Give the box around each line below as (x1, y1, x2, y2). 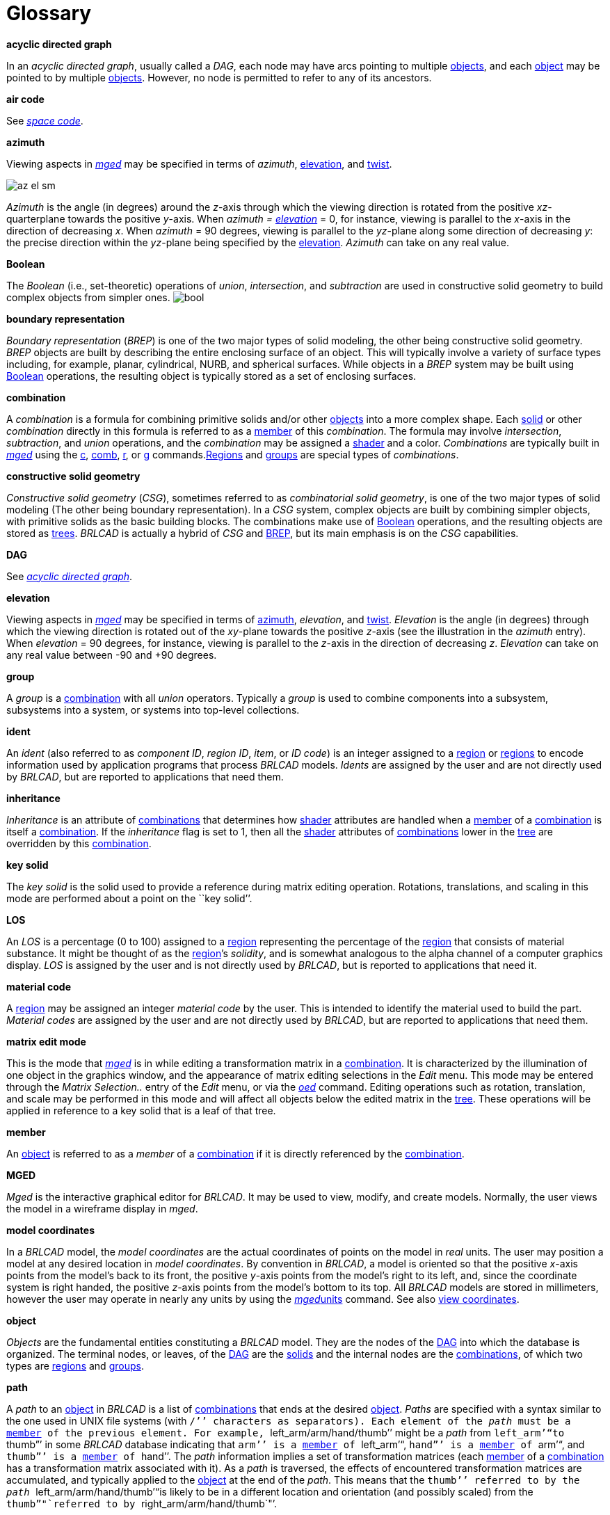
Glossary (6, 1, 92, 25)
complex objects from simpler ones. (6, 291, 170, 303)
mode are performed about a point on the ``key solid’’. (6, 892, 252, 904)
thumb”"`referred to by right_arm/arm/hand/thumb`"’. (6, 1497, 278, 1509)
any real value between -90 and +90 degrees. (6, 648, 217, 661)
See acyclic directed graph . (6, 570, 133, 582)
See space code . (6, 114, 83, 127)
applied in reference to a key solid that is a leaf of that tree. (6, 1104, 276, 1116)
